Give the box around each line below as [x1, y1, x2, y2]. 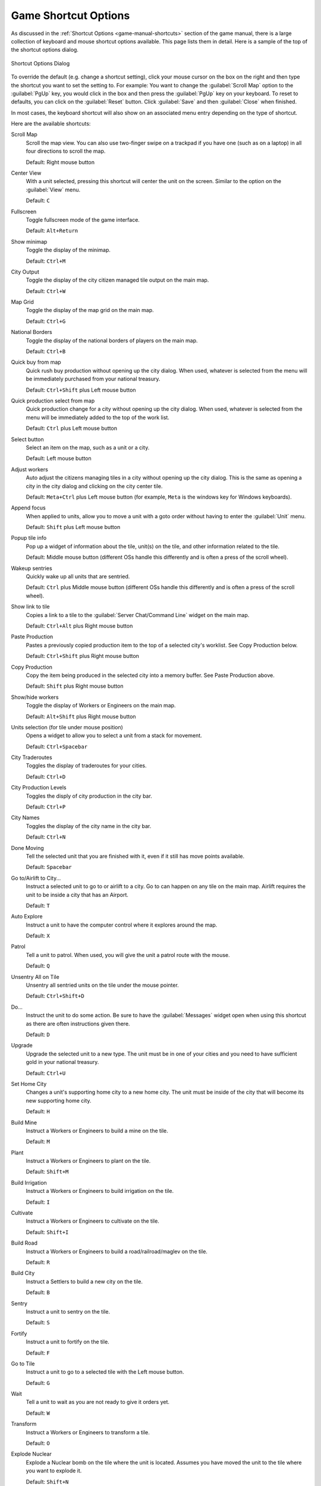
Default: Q [26, 962, 50, 969]
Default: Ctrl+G [26, 317, 66, 325]
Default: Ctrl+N [26, 833, 66, 840]
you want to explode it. [26, 1467, 82, 1474]
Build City [11, 1270, 35, 1277]
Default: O [26, 1440, 50, 1447]
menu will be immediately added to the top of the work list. [26, 414, 169, 421]
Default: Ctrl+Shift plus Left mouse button [26, 386, 136, 393]
